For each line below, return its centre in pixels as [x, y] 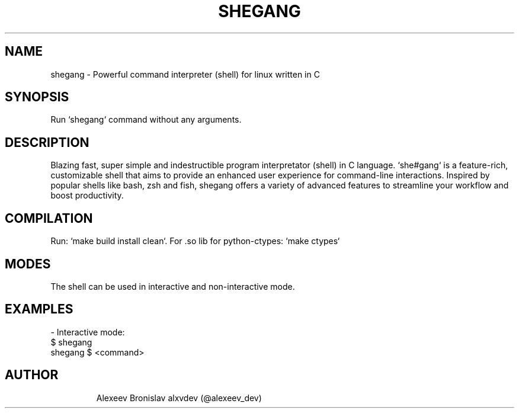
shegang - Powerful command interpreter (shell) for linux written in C [185, 74]
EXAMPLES [39, 309]
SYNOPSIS [37, 97]
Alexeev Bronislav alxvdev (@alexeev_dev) [179, 398]
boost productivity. [87, 196]
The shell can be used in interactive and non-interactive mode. [173, 286]
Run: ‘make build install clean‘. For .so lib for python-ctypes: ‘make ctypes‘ [195, 241]
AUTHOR [32, 375]
